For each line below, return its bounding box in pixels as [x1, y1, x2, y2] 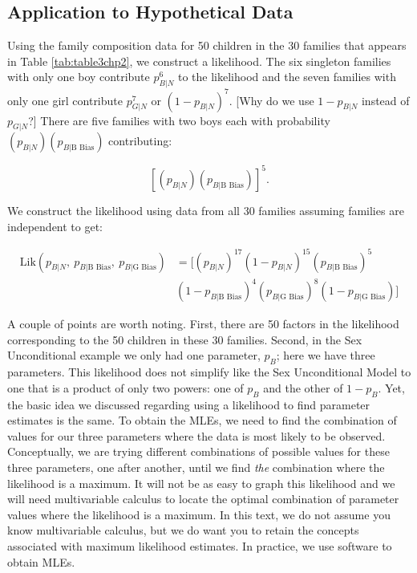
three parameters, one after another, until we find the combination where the [7, 458, 385, 475]
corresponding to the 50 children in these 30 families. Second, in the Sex [7, 331, 362, 347]
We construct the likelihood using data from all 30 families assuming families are [7, 201, 404, 218]
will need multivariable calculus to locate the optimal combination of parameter [7, 490, 399, 507]
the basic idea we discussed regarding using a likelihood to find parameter [7, 396, 370, 412]
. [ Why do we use [229, 91, 314, 108]
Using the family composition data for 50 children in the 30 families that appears [7, 37, 407, 54]
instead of [361, 91, 410, 108]
